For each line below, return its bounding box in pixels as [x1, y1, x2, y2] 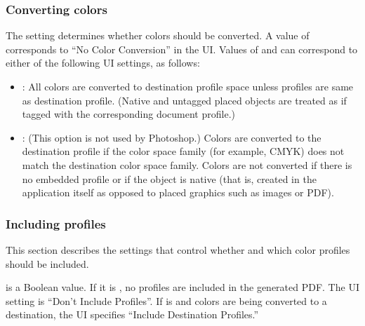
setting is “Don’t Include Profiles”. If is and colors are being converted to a [6, 293, 327, 308]
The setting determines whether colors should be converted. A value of [6, 28, 310, 43]
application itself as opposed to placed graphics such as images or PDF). [22, 185, 334, 200]
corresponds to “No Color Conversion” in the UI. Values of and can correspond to [6, 41, 358, 56]
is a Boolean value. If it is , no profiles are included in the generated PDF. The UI [6, 280, 359, 294]
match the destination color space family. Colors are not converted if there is [22, 157, 352, 172]
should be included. [6, 256, 89, 271]
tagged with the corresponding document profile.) [22, 107, 235, 121]
